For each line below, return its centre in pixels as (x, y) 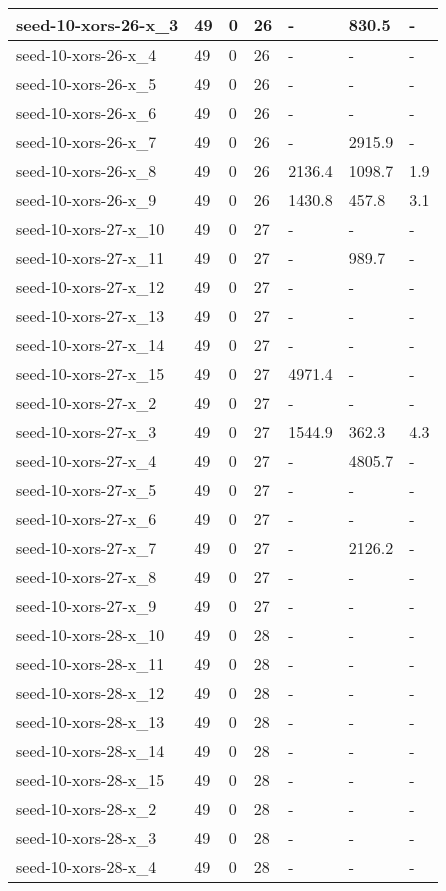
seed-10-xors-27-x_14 (90, 344)
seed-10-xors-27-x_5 (86, 489)
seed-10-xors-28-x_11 (90, 663)
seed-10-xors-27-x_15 (90, 373)
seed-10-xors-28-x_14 (90, 750)
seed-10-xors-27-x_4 (86, 460)
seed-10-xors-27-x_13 (90, 315)
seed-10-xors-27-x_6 (86, 518)
